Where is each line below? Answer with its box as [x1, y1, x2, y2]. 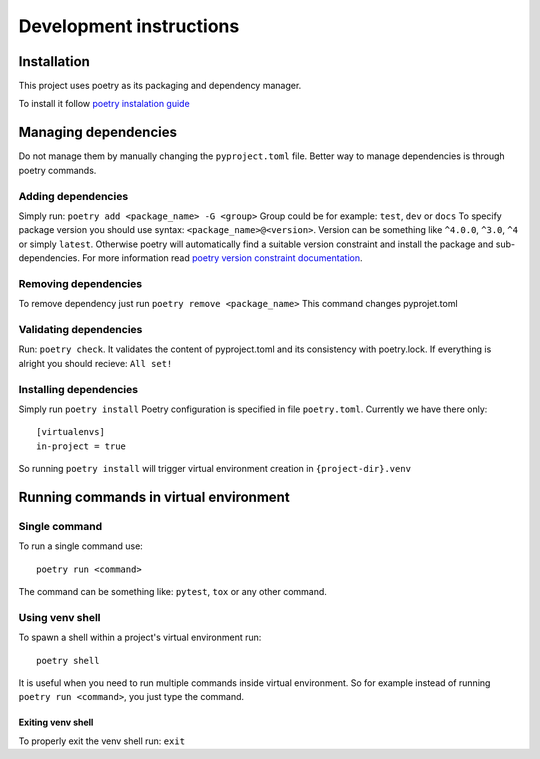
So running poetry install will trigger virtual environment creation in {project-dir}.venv [18, 463, 412, 475]
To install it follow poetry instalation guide [18, 98, 190, 110]
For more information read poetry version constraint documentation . [81, 252, 363, 264]
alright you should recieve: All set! [18, 357, 173, 369]
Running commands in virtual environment [18, 488, 290, 505]
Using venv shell [18, 610, 101, 624]
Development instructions [18, 15, 240, 37]
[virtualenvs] [36, 426, 105, 438]
